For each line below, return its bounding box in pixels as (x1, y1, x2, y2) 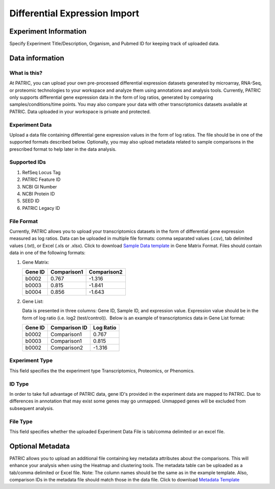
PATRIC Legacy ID (22, 205, 61, 211)
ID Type (9, 380, 29, 387)
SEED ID (22, 198, 40, 204)
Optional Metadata (9, 442, 70, 450)
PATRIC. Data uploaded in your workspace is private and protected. (9, 108, 151, 115)
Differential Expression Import (9, 8, 140, 19)
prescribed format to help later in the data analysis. (9, 146, 117, 152)
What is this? (9, 69, 43, 76)
